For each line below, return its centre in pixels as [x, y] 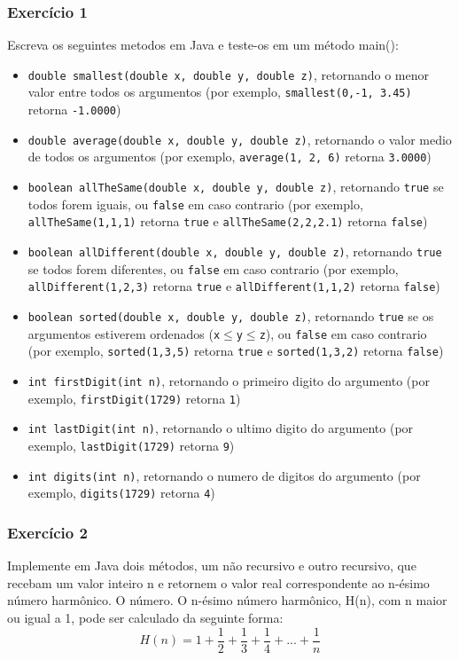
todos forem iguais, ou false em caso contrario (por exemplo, [195, 204]
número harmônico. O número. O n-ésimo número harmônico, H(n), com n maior [227, 600]
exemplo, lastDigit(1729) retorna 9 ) [131, 445]
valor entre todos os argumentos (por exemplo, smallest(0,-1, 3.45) [220, 92]
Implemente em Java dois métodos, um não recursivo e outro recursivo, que [212, 566]
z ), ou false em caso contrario [343, 333]
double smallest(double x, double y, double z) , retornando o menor [228, 74]
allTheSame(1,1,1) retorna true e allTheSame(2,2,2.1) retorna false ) [228, 221]
